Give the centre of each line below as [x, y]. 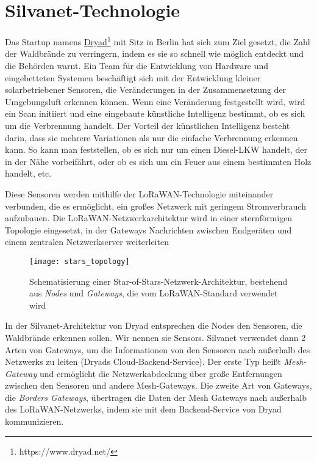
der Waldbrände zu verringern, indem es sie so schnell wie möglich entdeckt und [155, 53]
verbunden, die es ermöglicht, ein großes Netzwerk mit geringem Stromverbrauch [155, 206]
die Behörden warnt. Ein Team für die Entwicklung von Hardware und [137, 65]
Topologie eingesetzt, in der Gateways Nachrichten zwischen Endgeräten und [148, 229]
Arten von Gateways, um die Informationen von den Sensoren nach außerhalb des [158, 349]
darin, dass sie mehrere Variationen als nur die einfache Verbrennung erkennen [151, 137]
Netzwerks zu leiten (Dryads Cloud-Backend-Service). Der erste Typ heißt [143, 361]
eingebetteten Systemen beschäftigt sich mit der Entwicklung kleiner [133, 77]
